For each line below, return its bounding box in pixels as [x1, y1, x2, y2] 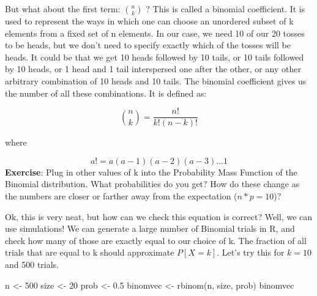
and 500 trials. [5, 257, 59, 270]
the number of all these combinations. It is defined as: [5, 86, 207, 99]
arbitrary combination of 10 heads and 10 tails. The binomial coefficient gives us [5, 74, 307, 87]
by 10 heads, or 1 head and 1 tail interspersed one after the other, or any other [5, 62, 301, 75]
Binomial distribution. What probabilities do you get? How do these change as [5, 177, 300, 190]
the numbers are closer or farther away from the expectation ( [5, 190, 237, 202]
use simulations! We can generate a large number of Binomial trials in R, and [5, 222, 295, 235]
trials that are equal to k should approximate [5, 246, 174, 259]
